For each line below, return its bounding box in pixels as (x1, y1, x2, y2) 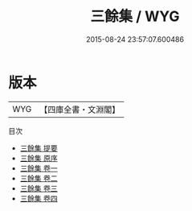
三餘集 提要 (19, 143, 58, 153)
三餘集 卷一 (19, 163, 58, 173)
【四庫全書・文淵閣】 (39, 104, 121, 115)
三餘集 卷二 (19, 173, 58, 183)
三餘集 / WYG (90, 7, 180, 26)
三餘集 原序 (19, 153, 58, 163)
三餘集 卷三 (19, 183, 58, 193)
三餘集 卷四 (19, 193, 58, 203)
